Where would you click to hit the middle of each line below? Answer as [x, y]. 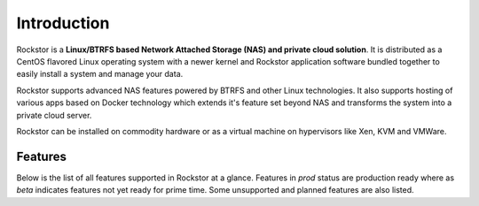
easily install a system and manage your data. [100, 74]
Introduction [63, 23]
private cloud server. [54, 115]
